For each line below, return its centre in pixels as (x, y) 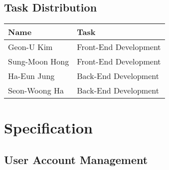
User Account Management (76, 159)
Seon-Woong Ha (36, 90)
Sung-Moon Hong (39, 61)
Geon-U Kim (30, 47)
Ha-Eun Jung (31, 76)
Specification (48, 128)
